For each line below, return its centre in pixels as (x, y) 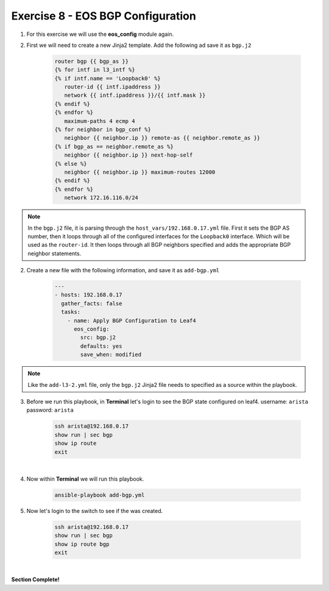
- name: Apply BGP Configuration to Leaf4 (132, 320)
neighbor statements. (55, 253)
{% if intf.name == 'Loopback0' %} (108, 78)
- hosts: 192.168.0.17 (88, 295)
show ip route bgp (82, 544)
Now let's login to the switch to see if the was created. (95, 511)
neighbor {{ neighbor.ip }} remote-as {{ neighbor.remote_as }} (162, 138)
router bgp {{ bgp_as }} (92, 61)
